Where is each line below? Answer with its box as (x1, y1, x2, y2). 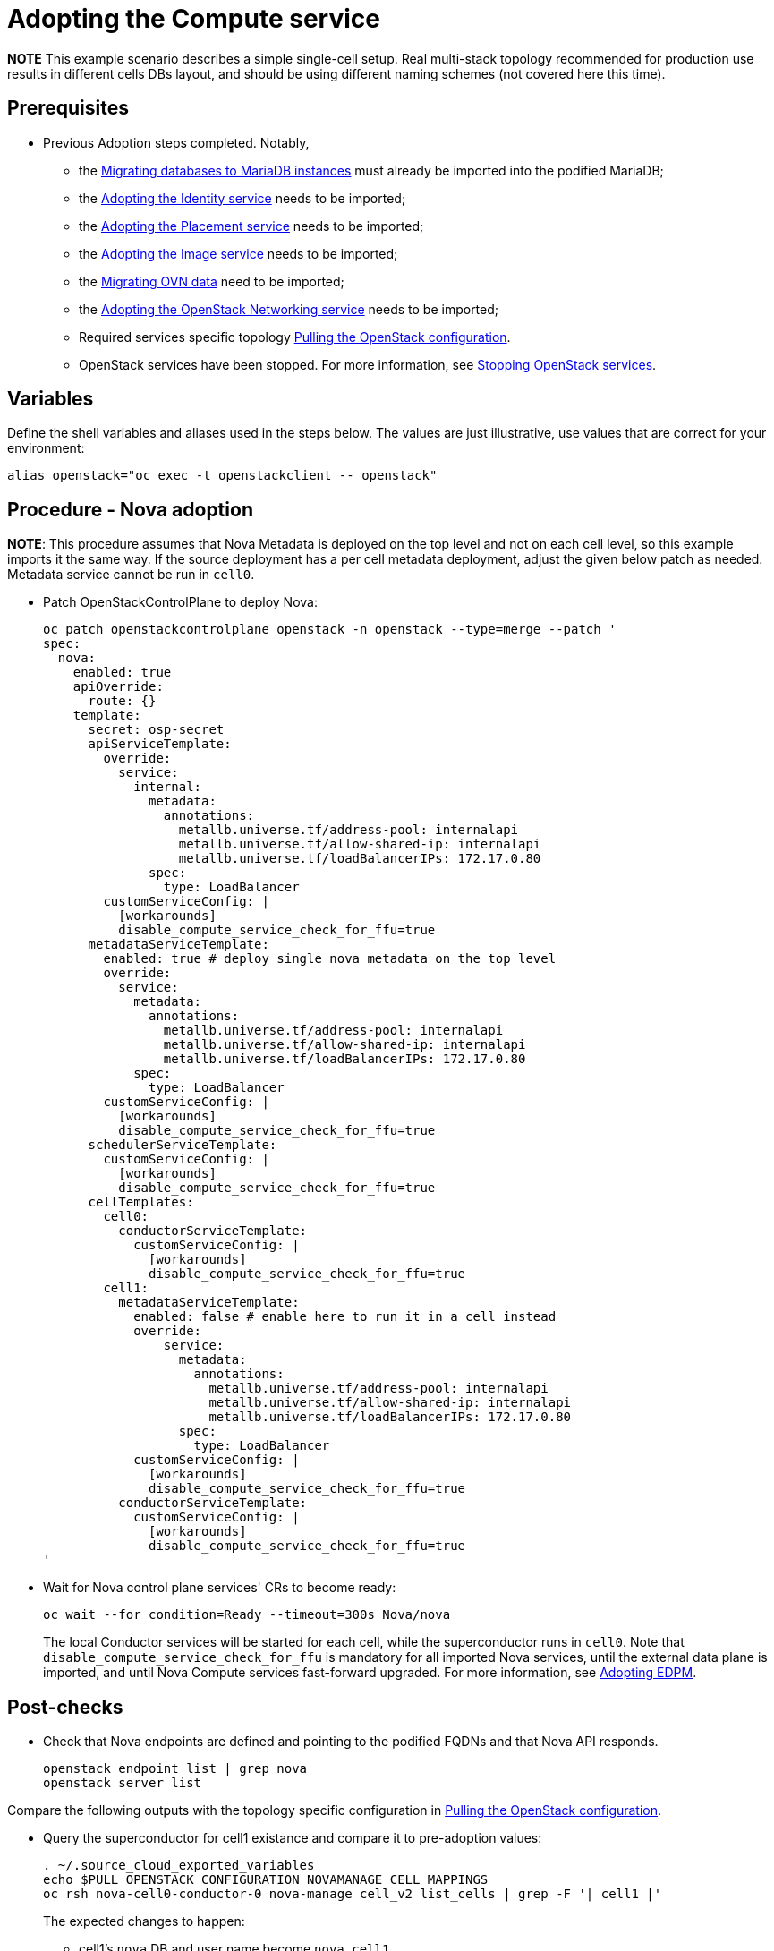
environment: (7, 440, 85, 456)
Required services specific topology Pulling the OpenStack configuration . (79, 328, 511, 345)
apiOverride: (72, 679, 164, 694)
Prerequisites (7, 97, 129, 120)
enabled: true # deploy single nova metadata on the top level (103, 951, 557, 967)
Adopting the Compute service (7, 4, 380, 34)
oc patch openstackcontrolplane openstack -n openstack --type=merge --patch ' (43, 622, 617, 637)
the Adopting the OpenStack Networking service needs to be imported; (79, 301, 499, 317)
